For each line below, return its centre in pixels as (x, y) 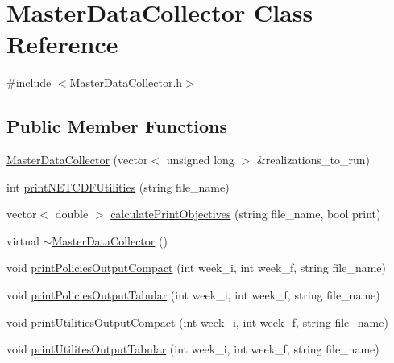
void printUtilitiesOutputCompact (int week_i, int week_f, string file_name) (197, 322)
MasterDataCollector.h (126, 82)
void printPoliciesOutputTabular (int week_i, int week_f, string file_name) (193, 295)
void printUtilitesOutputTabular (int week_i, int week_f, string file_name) (193, 349)
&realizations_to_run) (313, 160)
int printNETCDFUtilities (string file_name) (118, 186)
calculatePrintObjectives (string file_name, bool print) (246, 214)
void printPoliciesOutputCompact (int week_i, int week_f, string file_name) (197, 268)
